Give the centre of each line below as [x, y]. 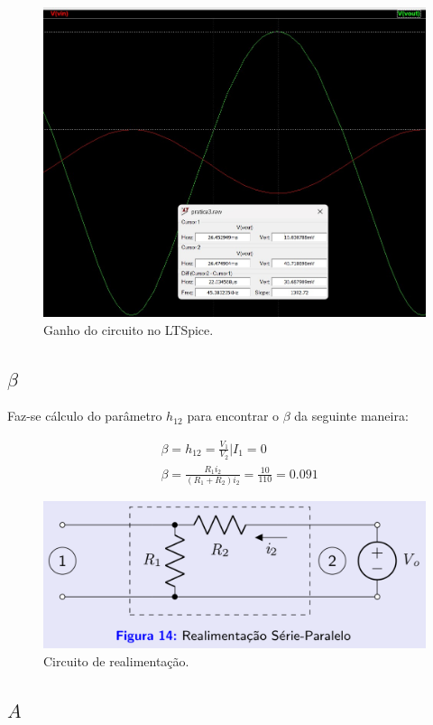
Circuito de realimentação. [116, 660]
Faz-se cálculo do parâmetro [85, 416]
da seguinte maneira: [351, 416]
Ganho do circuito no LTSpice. [129, 329]
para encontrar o [233, 416]
